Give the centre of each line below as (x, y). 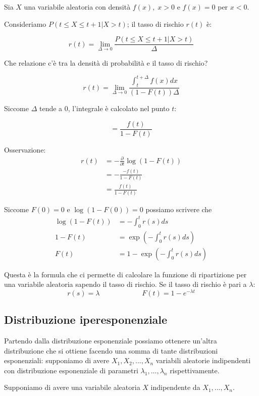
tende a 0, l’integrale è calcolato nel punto (104, 108)
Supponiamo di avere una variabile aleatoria (72, 387)
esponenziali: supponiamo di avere (57, 360)
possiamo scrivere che (179, 209)
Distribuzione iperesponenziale (86, 319)
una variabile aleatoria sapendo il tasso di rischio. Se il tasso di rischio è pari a (125, 284)
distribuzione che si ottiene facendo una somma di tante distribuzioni (111, 350)
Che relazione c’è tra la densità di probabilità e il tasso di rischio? (106, 63)
